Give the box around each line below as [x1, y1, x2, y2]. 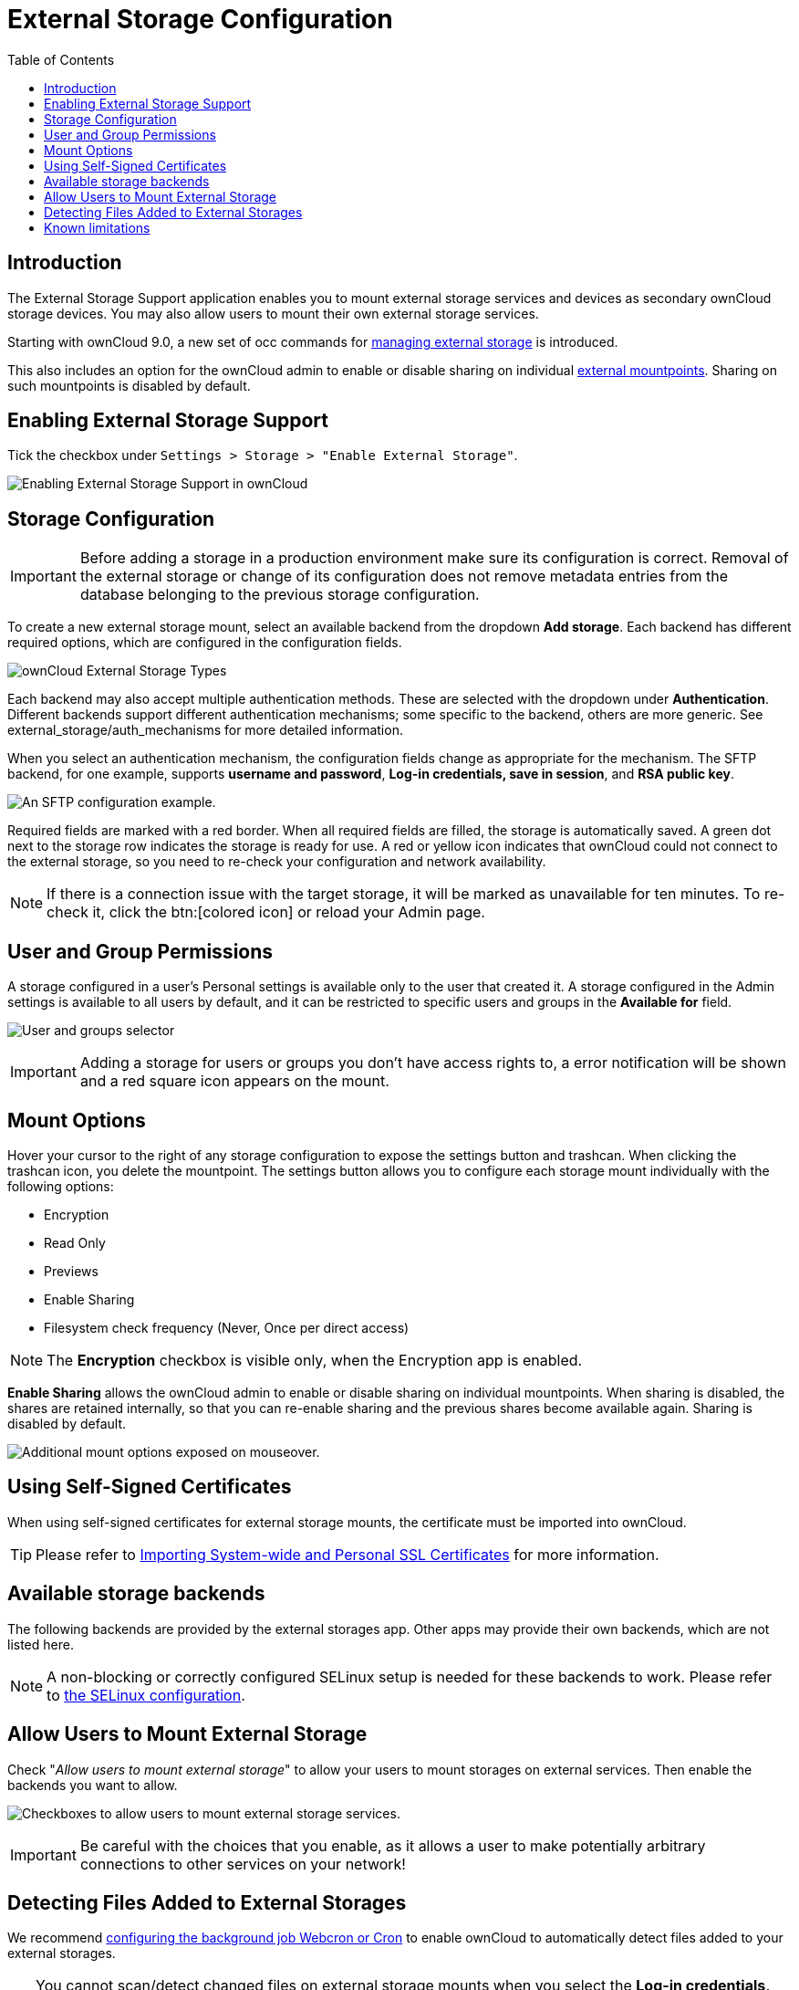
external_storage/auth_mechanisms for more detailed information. [7, 722, 403, 738]
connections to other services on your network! [79, 1854, 406, 1873]
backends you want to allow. [7, 1776, 178, 1793]
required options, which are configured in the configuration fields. [7, 634, 402, 651]
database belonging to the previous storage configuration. [79, 585, 480, 604]
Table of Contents [7, 51, 115, 68]
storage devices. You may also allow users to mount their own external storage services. [7, 305, 539, 321]
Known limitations [44, 219, 150, 236]
